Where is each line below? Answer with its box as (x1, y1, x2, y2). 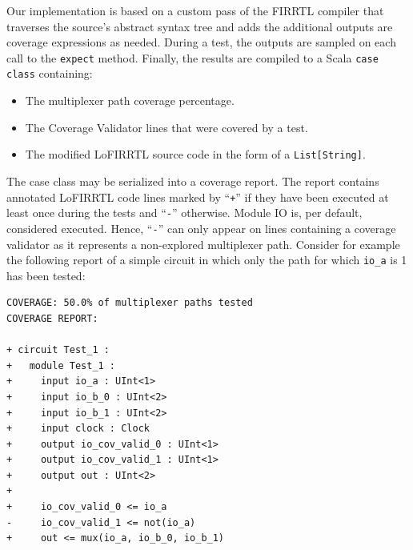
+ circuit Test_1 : (6, 344, 110, 356)
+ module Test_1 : (6, 359, 116, 371)
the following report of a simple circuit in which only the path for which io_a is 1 (6, 251, 407, 268)
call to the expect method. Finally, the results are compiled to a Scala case (6, 49, 379, 66)
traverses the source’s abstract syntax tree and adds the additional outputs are (6, 18, 393, 34)
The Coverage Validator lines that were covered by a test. (25, 118, 308, 135)
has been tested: (6, 267, 86, 283)
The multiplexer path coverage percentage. (25, 92, 235, 109)
